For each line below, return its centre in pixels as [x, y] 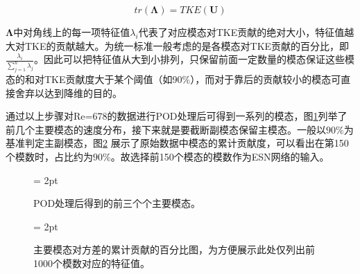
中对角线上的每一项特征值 [72, 32]
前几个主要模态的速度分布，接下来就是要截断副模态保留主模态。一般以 [166, 129]
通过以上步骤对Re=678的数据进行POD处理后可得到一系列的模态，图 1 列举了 [177, 116]
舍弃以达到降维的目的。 [68, 92]
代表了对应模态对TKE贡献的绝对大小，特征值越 [246, 32]
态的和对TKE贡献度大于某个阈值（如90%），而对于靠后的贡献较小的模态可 [173, 79]
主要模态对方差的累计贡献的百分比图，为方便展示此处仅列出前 [174, 249]
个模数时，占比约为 [49, 156]
